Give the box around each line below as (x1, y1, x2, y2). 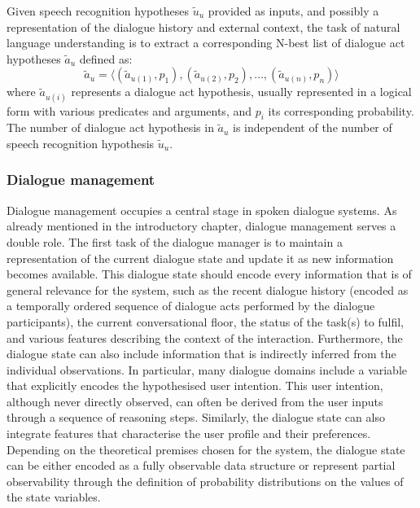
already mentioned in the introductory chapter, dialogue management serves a (7, 217, 396, 234)
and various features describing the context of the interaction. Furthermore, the (7, 329, 403, 346)
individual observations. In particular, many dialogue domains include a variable (7, 361, 408, 378)
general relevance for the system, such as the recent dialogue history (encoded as (7, 281, 409, 298)
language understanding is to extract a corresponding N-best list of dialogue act (7, 34, 405, 51)
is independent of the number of (233, 119, 392, 136)
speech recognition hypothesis (7, 134, 155, 151)
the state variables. (7, 488, 101, 506)
